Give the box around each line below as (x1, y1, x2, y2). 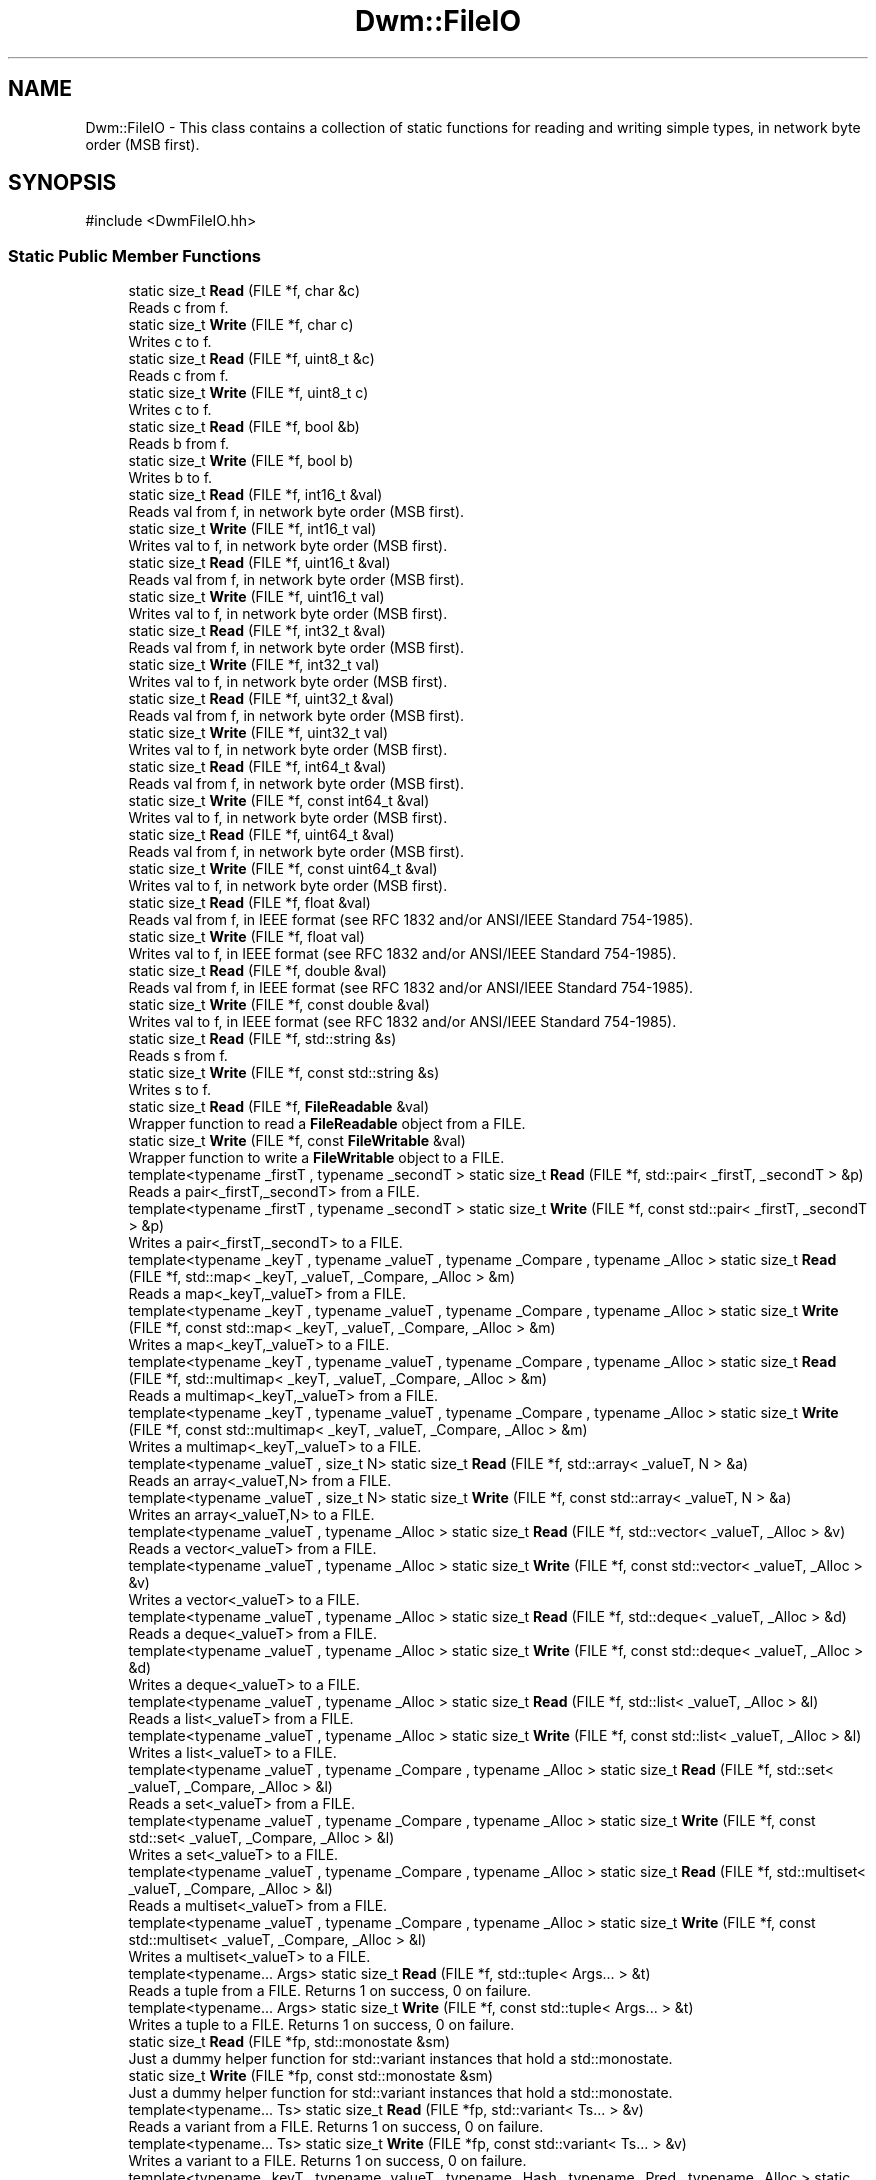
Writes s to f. (128, 1081, 211, 1099)
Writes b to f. (128, 469, 213, 487)
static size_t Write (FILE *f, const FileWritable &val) (128, 1132, 466, 1150)
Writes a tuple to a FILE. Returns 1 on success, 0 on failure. (128, 2016, 515, 2034)
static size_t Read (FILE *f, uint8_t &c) (128, 350, 375, 368)
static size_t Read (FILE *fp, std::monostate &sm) (128, 2033, 451, 2051)
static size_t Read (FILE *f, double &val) (128, 962, 387, 980)
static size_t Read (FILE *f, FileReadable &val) (128, 1098, 430, 1116)
